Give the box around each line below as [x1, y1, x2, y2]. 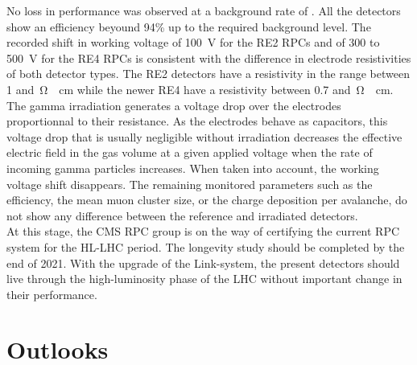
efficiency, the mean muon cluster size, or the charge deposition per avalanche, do [6, 191, 407, 208]
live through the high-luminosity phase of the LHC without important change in [6, 270, 403, 287]
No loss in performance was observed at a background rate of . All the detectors [6, 2, 401, 18]
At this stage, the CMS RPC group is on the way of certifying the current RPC [6, 223, 400, 240]
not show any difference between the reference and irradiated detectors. [6, 207, 358, 224]
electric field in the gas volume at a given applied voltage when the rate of [6, 144, 373, 161]
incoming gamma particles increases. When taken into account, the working [6, 159, 379, 176]
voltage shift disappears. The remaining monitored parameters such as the [6, 175, 373, 192]
